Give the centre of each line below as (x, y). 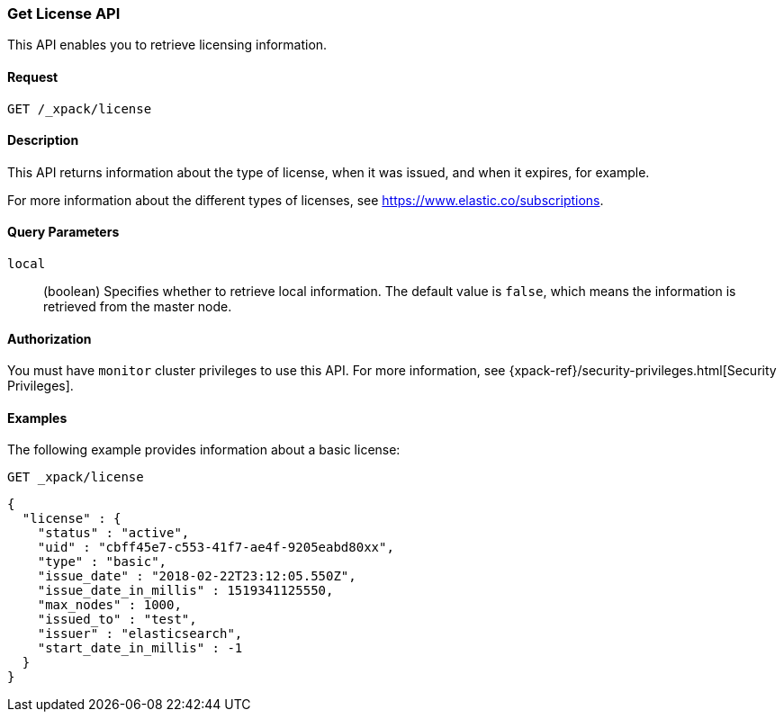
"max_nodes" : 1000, (109, 605)
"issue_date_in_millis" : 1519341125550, (185, 591)
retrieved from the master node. (138, 307)
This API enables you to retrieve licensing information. (167, 45)
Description (43, 140)
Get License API (64, 13)
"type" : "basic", (102, 562)
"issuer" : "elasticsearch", (140, 634)
